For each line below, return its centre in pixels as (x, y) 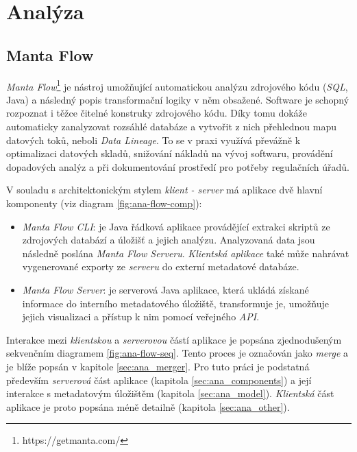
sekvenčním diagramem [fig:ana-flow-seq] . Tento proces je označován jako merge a (177, 353)
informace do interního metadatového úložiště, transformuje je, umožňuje (175, 303)
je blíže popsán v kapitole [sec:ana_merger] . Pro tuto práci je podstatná (158, 366)
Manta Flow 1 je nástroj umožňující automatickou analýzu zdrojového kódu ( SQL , (177, 85)
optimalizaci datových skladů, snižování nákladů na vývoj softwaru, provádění (170, 153)
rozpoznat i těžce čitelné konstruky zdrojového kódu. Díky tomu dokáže (157, 113)
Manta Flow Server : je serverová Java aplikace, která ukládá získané (165, 289)
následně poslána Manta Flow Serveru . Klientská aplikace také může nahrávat (186, 253)
